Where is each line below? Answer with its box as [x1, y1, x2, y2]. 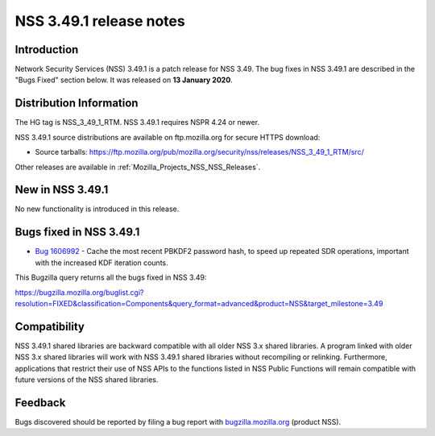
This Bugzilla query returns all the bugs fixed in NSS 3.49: [14, 272, 207, 282]
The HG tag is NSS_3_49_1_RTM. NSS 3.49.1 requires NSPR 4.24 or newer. [14, 118, 260, 127]
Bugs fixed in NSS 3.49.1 [14, 226, 140, 239]
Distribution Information [14, 97, 139, 110]
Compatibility [14, 319, 85, 334]
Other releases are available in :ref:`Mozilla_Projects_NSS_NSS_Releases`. [14, 162, 261, 172]
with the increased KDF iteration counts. [35, 258, 168, 268]
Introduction [14, 43, 79, 56]
